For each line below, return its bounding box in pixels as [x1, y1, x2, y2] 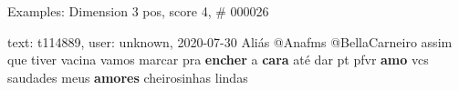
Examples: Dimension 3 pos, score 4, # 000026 [7, 2, 269, 20]
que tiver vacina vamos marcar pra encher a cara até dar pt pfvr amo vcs [7, 50, 429, 69]
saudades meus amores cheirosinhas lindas [7, 67, 248, 86]
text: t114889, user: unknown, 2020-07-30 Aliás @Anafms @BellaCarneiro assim [7, 32, 453, 51]
